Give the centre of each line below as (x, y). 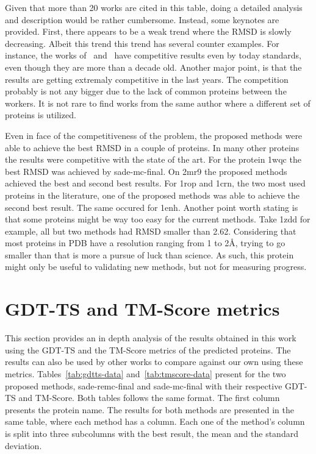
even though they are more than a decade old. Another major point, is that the (153, 67)
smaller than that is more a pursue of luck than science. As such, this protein (149, 254)
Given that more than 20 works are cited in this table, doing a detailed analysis (154, 7)
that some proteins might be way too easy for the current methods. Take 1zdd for (158, 219)
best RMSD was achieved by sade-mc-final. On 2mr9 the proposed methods (146, 171)
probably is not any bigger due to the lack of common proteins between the (146, 91)
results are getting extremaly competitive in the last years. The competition (147, 79)
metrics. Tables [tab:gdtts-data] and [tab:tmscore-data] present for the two (145, 373)
